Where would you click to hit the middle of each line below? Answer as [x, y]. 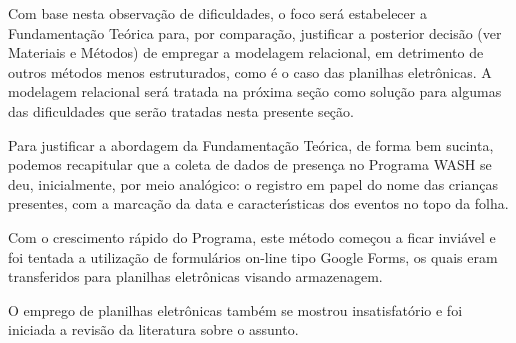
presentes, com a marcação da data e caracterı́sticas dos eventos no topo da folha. [258, 203]
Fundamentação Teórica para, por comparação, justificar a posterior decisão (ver [255, 32]
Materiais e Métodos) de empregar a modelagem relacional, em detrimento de [246, 52]
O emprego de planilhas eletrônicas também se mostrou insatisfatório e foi [235, 309]
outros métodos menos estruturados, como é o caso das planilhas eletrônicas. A [250, 71]
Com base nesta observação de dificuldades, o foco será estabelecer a [217, 13]
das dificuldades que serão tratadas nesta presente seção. [181, 110]
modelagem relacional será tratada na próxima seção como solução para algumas [255, 91]
